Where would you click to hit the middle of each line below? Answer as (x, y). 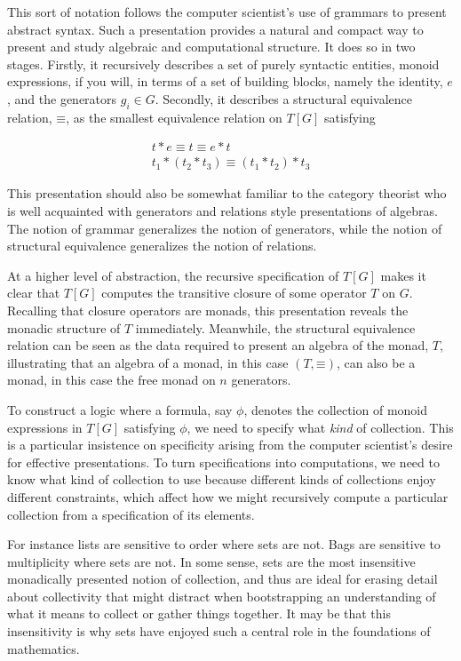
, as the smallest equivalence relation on (174, 117)
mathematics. (44, 648)
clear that (34, 293)
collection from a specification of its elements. (131, 514)
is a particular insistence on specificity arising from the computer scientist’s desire (230, 445)
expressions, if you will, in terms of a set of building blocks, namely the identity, (225, 81)
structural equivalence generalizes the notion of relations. (162, 246)
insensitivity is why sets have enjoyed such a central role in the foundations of (219, 631)
